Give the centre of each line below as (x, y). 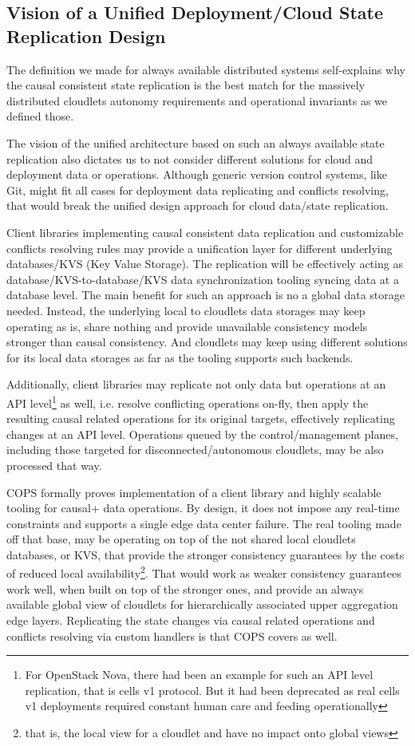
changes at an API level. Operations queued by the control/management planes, (202, 434)
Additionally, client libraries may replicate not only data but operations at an (196, 384)
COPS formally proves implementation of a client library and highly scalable (194, 492)
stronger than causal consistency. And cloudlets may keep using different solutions (207, 342)
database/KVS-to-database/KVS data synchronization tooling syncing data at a (203, 279)
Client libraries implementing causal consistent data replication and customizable (205, 232)
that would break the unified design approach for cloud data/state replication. (198, 205)
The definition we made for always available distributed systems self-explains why (206, 69)
